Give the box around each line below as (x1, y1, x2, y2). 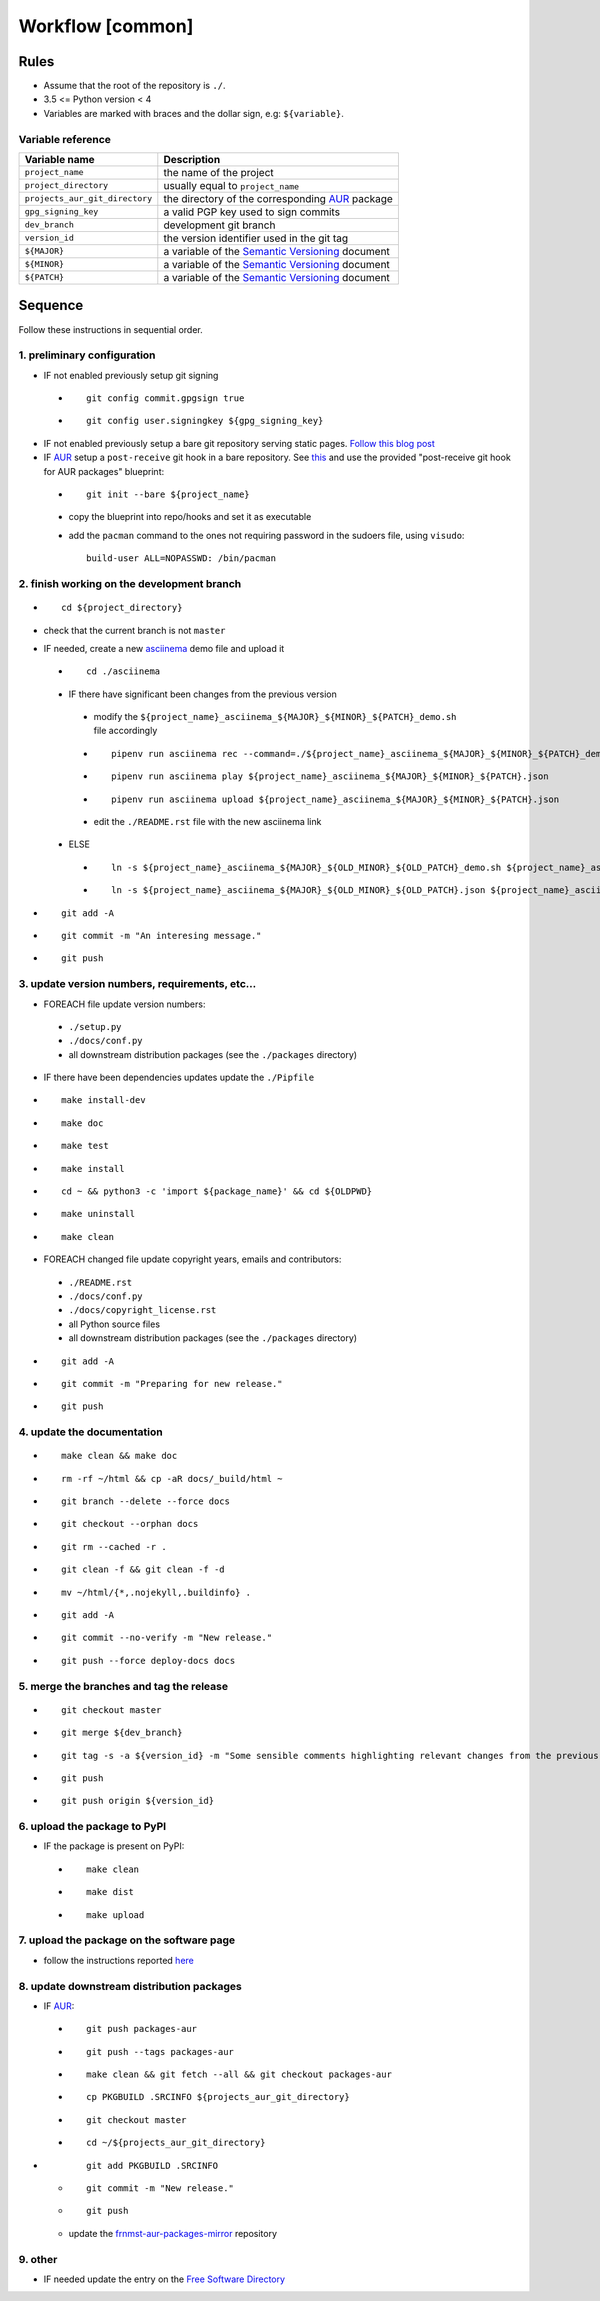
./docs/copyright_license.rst (68, 1305, 217, 1316)
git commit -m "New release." (86, 2183, 235, 2194)
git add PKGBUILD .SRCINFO (86, 2160, 219, 2171)
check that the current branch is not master (43, 624, 226, 636)
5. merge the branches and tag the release (18, 1679, 229, 1693)
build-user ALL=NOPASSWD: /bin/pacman (86, 553, 277, 564)
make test (61, 1140, 109, 1152)
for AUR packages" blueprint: (43, 465, 165, 477)
